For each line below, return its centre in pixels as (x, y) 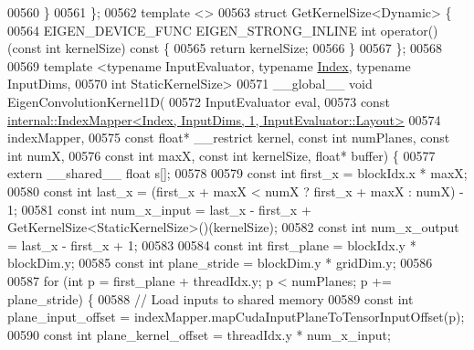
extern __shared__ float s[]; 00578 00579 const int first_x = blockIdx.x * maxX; (237, 173)
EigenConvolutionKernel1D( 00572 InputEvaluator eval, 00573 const (199, 101)
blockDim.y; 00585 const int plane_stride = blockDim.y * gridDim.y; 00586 (220, 263)
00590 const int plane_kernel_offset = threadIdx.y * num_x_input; (199, 334)
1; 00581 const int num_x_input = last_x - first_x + (159, 209)
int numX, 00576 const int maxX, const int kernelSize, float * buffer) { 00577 (221, 155)
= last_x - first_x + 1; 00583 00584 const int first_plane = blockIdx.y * (212, 244)
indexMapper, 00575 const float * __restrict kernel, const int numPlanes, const (229, 138)
